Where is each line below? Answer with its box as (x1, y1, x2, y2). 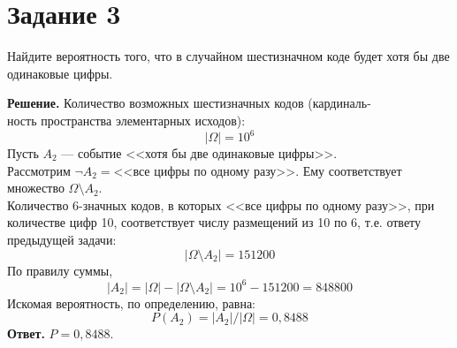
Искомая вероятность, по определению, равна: (7, 293, 256, 312)
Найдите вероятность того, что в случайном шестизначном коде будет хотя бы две (7, 47, 450, 65)
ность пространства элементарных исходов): (7, 110, 246, 129)
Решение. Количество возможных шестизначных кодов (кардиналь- (7, 94, 371, 112)
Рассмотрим (7, 161, 71, 179)
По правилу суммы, (7, 261, 113, 279)
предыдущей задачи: (7, 230, 117, 248)
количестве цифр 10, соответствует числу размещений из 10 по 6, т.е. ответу (7, 213, 422, 231)
